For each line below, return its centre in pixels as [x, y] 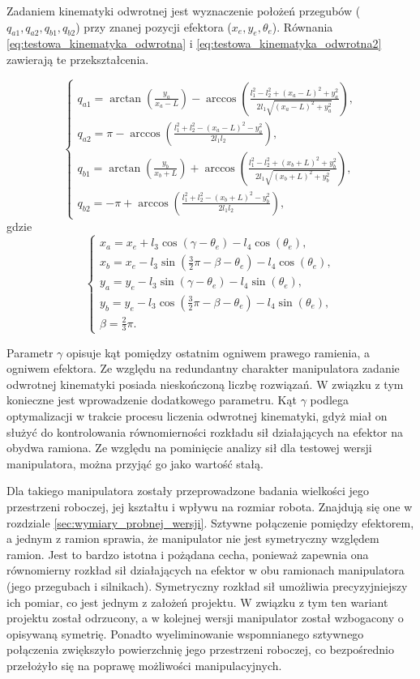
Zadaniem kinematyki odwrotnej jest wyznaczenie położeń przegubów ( [184, 11]
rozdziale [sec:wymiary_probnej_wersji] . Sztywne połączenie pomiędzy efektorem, [210, 522]
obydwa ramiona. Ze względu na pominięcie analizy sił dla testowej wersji [189, 448]
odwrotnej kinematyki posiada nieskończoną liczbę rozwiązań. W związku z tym [205, 384]
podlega [330, 400]
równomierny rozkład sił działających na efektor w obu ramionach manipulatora [206, 570]
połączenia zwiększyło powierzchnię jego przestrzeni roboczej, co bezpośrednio [201, 649]
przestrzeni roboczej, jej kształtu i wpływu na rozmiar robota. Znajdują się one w [210, 506]
